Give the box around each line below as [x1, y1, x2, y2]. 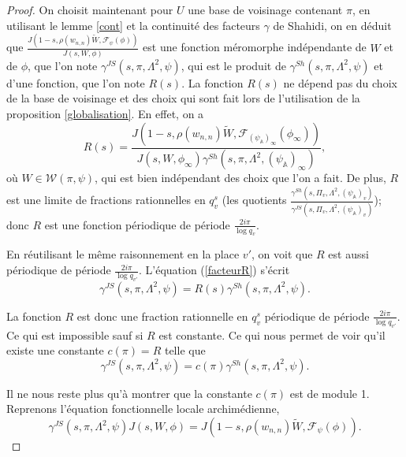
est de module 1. [289, 385, 370, 401]
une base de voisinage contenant [188, 2, 343, 17]
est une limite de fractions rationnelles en [6, 191, 206, 208]
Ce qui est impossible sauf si [6, 326, 143, 343]
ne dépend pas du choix [283, 74, 397, 91]
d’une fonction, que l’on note [6, 74, 145, 91]
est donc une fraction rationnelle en [76, 307, 248, 324]
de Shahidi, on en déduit [273, 17, 392, 33]
